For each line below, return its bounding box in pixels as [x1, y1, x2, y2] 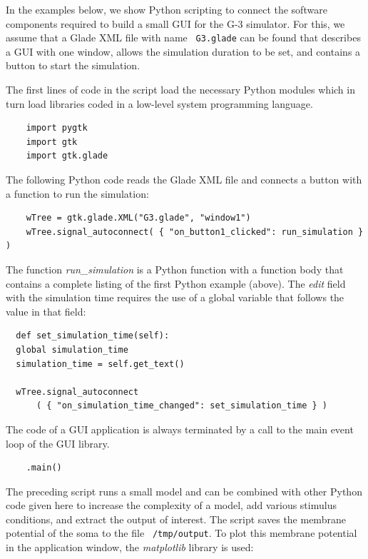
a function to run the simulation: [6, 186, 149, 201]
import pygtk [26, 123, 88, 134]
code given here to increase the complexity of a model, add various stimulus [6, 498, 337, 513]
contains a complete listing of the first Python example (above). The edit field [6, 276, 346, 291]
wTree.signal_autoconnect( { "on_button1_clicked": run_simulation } [26, 226, 364, 237]
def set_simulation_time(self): [16, 331, 170, 341]
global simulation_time [16, 344, 128, 355]
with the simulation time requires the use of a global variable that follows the [6, 290, 344, 305]
